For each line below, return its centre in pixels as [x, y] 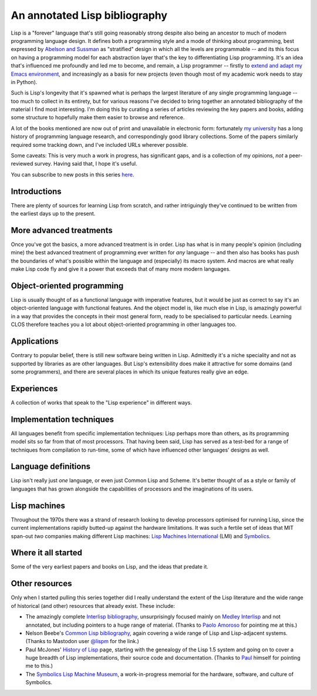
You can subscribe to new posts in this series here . [72, 174]
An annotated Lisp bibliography [89, 15]
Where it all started [46, 553]
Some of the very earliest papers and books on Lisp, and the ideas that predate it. [109, 567]
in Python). [24, 82]
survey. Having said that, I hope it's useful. [86, 164]
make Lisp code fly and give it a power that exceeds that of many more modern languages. [121, 269]
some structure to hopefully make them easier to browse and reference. [98, 117]
